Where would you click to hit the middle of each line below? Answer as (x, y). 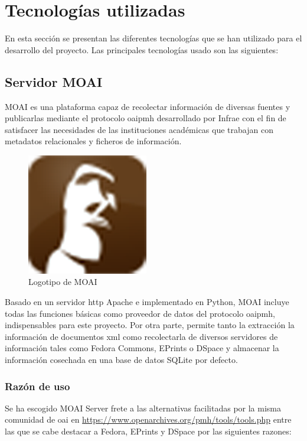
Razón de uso (37, 386)
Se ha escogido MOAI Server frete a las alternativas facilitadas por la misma (143, 408)
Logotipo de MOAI (63, 282)
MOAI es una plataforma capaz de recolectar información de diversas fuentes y (148, 106)
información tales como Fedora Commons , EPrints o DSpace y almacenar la (142, 348)
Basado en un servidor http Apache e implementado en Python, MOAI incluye (147, 302)
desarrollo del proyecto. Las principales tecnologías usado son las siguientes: (142, 49)
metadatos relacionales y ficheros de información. (93, 141)
